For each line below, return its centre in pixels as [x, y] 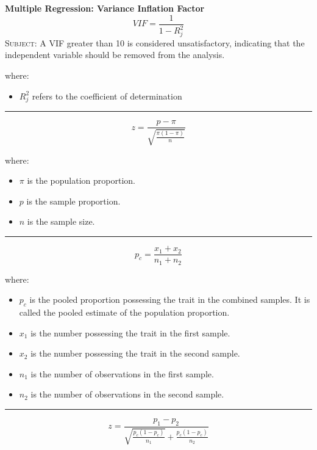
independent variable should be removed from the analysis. [115, 55]
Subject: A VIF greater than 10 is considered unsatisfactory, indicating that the [155, 42]
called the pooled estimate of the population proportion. [124, 312]
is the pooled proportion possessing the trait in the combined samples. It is [170, 299]
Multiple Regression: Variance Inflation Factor [105, 8]
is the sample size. [61, 221]
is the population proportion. [81, 180]
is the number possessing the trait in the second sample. [135, 353]
